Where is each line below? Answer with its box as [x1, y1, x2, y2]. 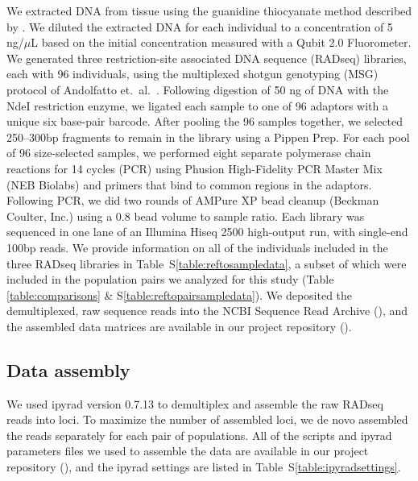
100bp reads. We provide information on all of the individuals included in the [6, 238, 388, 255]
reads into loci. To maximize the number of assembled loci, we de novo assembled [6, 411, 408, 428]
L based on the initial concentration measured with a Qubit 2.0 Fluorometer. [31, 34, 412, 51]
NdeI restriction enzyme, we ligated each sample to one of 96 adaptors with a [6, 97, 388, 114]
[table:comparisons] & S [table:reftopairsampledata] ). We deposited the [6, 286, 353, 303]
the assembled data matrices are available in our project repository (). [6, 317, 352, 334]
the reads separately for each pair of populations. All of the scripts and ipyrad [6, 426, 392, 443]
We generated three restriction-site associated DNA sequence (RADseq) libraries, [6, 49, 407, 66]
